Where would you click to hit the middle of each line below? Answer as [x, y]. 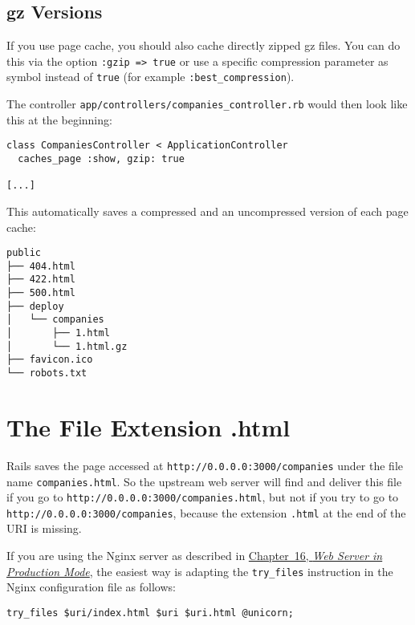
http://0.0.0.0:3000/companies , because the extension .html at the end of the [206, 512]
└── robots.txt [47, 373]
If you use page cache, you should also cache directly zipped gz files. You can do [203, 45]
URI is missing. [44, 528]
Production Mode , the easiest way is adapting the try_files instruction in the [200, 571]
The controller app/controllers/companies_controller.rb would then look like [207, 104]
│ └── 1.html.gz [67, 346]
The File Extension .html [149, 426]
